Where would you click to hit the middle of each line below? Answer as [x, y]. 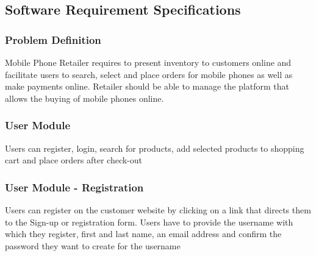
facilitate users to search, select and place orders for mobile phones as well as [149, 74]
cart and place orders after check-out [74, 160]
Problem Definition [53, 39]
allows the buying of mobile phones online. [84, 98]
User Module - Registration [74, 187]
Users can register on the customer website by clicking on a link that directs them [158, 210]
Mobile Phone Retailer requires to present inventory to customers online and [148, 62]
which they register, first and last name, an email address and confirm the [143, 234]
